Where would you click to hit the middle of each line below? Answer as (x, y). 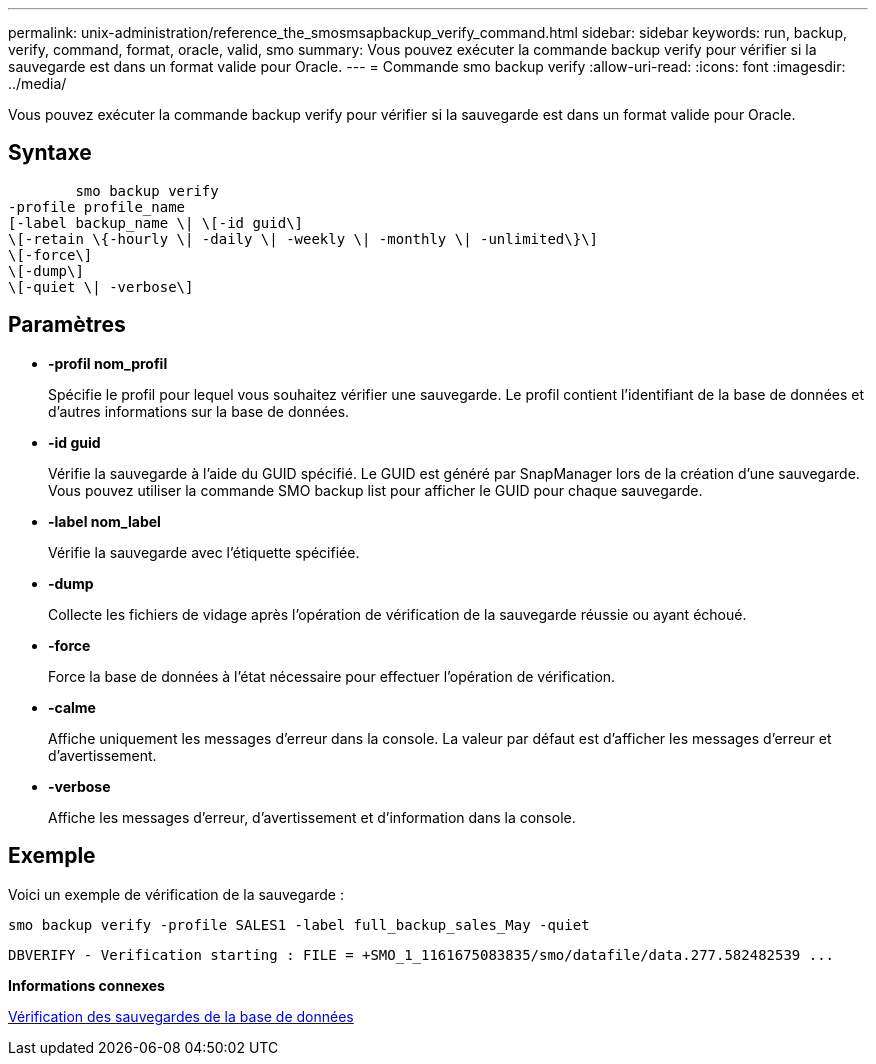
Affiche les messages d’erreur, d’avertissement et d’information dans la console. (312, 817)
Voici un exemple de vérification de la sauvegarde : (176, 894)
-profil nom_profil (108, 363)
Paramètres (67, 325)
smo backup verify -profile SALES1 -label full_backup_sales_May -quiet (299, 924)
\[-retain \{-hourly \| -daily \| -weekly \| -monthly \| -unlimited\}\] (303, 238)
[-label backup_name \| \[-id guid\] (156, 222)
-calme (72, 707)
